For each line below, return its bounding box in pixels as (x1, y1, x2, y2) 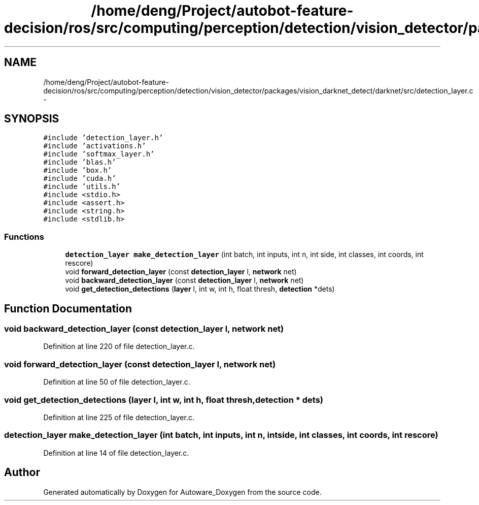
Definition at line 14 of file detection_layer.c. (43, 448, 189, 457)
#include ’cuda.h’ (43, 174, 116, 183)
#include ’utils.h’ (43, 182, 121, 191)
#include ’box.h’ (43, 166, 112, 175)
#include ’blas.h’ (43, 158, 116, 167)
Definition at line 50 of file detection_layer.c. (43, 377, 190, 387)
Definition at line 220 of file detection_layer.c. (43, 342, 195, 351)
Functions (4, 231, 44, 242)
